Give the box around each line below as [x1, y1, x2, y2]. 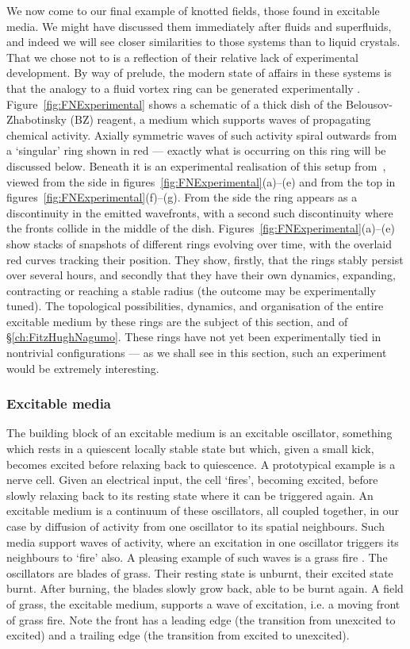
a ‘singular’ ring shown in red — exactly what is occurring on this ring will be [6, 142, 386, 159]
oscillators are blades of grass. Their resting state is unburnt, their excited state [6, 564, 393, 581]
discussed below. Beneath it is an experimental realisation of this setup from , [6, 157, 386, 174]
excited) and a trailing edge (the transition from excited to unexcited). [6, 627, 350, 643]
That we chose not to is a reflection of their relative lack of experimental [6, 48, 358, 65]
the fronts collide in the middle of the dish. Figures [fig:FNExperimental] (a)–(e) [6, 220, 395, 236]
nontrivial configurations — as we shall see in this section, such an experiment [6, 344, 387, 361]
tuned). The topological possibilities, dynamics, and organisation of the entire [6, 298, 384, 314]
